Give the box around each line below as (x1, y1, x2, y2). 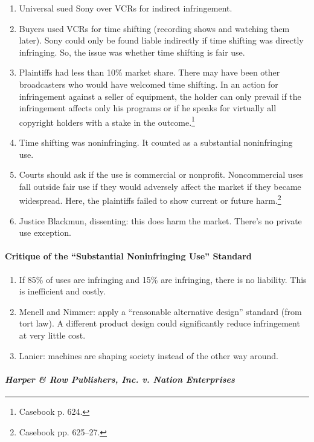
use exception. (19, 226, 71, 239)
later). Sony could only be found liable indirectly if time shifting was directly (19, 34, 304, 47)
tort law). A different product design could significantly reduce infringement (19, 317, 300, 330)
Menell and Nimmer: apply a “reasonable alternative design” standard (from (19, 305, 302, 317)
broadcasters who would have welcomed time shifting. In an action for (19, 77, 278, 90)
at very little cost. (19, 328, 86, 341)
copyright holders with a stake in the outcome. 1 (19, 114, 195, 128)
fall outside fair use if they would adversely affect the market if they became (19, 180, 301, 192)
